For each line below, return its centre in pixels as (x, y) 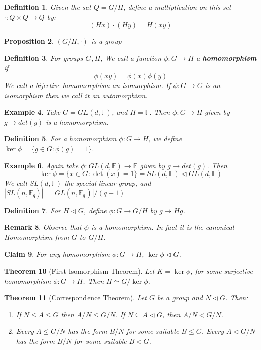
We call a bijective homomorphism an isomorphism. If (88, 85)
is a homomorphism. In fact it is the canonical (162, 227)
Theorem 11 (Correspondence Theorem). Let (75, 297)
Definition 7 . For (32, 210)
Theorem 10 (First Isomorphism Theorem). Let (79, 271)
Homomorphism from (37, 237)
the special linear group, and (108, 183)
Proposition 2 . (29, 41)
